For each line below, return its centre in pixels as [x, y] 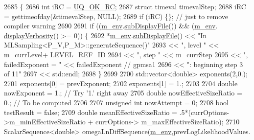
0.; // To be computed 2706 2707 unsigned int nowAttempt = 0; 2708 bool [116, 102]
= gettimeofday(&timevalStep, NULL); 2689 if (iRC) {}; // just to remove [116, 16]
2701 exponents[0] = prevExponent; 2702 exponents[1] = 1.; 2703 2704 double [121, 83]
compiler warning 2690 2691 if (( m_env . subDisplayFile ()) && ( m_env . [111, 26]
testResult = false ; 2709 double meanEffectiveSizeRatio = [91, 112]
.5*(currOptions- [204, 112]
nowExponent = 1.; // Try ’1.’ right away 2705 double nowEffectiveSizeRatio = [123, 93]
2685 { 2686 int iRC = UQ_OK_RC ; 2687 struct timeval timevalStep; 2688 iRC [125, 6]
